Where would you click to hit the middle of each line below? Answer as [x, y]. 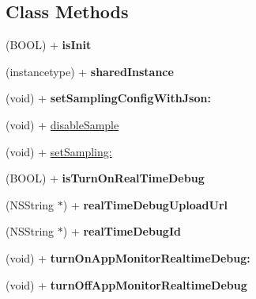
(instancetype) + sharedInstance [90, 71]
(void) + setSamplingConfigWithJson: [108, 98]
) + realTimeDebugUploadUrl [145, 204]
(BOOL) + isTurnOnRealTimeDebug [105, 178]
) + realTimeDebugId [122, 231]
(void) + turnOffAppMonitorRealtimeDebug [126, 284]
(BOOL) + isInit [49, 45]
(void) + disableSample [62, 124]
